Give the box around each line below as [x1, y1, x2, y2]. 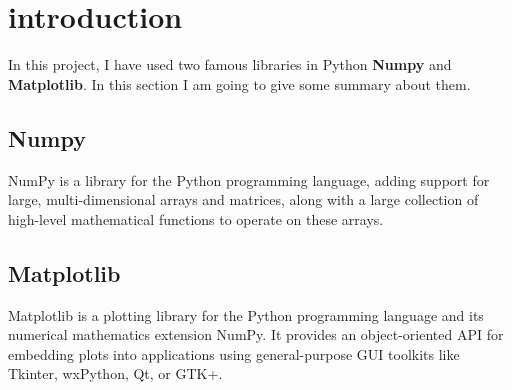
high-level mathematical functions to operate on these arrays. [8, 208, 384, 229]
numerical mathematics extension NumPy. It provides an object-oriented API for [8, 324, 504, 345]
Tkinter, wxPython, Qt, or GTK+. [8, 363, 223, 384]
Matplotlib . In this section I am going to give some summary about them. [8, 73, 471, 94]
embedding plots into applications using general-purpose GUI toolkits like [8, 343, 460, 364]
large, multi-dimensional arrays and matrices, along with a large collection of [8, 189, 479, 210]
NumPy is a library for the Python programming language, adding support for [8, 169, 490, 190]
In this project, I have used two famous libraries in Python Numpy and [8, 54, 452, 75]
